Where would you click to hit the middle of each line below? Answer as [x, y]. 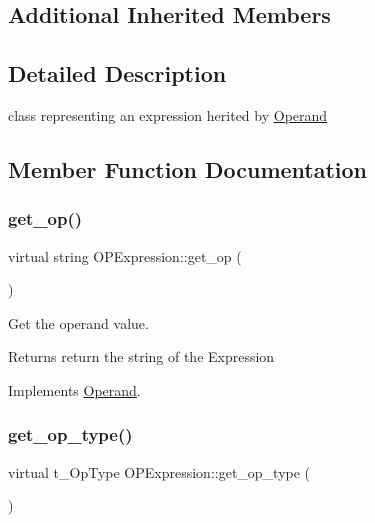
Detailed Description [117, 73]
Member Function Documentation [188, 168]
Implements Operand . [74, 389]
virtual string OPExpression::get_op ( [125, 255]
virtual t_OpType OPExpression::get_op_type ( [159, 471]
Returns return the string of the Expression [141, 356]
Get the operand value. [78, 322]
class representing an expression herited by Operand [168, 114]
